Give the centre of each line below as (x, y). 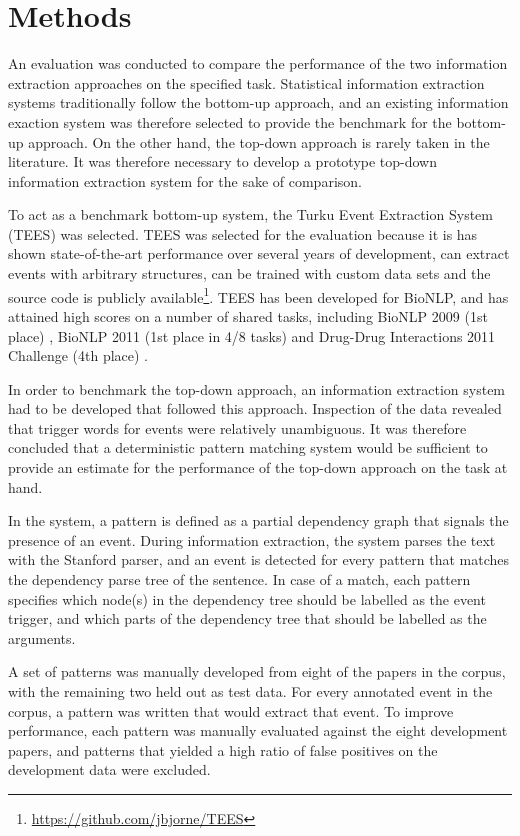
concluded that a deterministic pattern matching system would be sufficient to (248, 447)
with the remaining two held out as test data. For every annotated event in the (250, 691)
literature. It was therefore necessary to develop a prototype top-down (223, 161)
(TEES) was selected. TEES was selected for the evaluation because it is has (243, 233)
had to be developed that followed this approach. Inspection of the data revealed (255, 408)
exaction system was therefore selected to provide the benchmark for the (230, 121)
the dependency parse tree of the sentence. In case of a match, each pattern (239, 579)
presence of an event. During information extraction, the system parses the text (252, 539)
